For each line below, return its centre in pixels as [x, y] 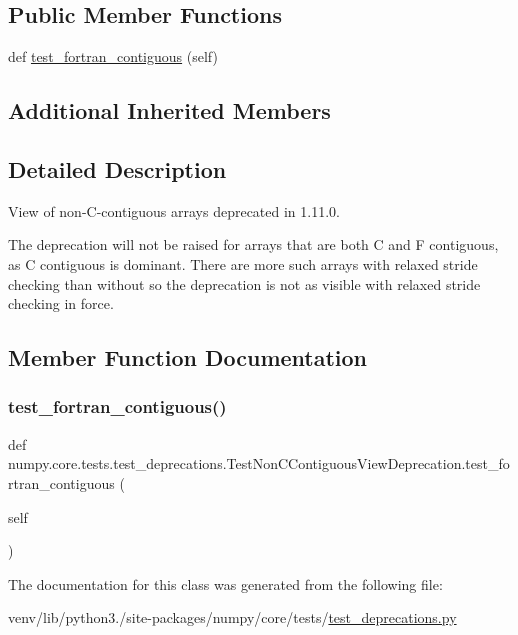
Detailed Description [117, 168]
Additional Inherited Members [169, 110]
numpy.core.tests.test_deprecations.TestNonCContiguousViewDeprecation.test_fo [259, 463]
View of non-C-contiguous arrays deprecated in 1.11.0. [174, 210]
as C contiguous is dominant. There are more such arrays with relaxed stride [243, 263]
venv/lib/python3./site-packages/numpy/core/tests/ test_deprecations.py [232, 617]
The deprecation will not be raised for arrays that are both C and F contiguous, [253, 244]
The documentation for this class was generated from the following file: [225, 583]
